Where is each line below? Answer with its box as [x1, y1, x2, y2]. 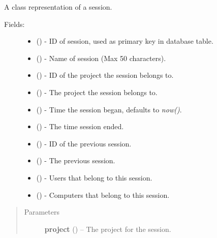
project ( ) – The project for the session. [44, 223, 171, 234]
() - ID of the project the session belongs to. [36, 70, 174, 80]
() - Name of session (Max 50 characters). [36, 52, 166, 63]
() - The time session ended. [36, 121, 124, 132]
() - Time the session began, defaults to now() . [36, 104, 182, 114]
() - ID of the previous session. [36, 138, 132, 148]
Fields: [4, 18, 25, 29]
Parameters [24, 206, 59, 217]
